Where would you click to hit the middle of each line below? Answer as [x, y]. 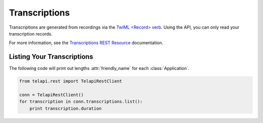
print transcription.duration [66, 108]
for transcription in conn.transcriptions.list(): [81, 102]
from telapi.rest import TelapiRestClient [71, 81]
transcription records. [31, 34]
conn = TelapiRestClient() [51, 95]
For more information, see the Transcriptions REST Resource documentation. [86, 43]
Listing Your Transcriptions [51, 57]
